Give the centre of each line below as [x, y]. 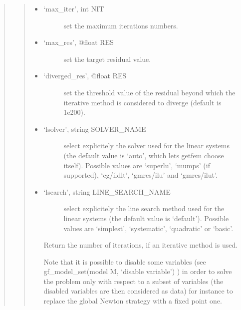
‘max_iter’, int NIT [74, 8]
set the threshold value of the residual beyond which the [149, 92]
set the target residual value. [107, 59]
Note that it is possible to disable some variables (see [125, 261]
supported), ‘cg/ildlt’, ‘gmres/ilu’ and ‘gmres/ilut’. [140, 175]
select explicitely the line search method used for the [144, 208]
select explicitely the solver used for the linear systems [147, 146]
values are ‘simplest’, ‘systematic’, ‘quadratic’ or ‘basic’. [148, 228]
